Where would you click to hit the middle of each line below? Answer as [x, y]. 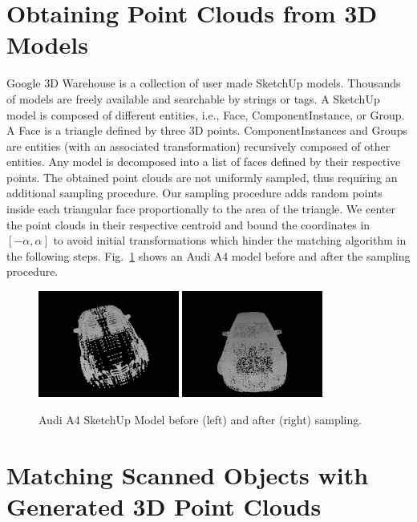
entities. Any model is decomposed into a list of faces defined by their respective [204, 162]
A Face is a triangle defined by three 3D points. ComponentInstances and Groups [207, 130]
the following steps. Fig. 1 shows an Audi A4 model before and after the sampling [208, 255]
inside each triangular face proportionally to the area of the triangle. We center [201, 209]
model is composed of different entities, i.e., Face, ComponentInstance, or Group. [206, 114]
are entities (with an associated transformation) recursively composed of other [198, 146]
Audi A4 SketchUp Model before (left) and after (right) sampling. [200, 419]
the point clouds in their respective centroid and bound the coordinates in [188, 224]
